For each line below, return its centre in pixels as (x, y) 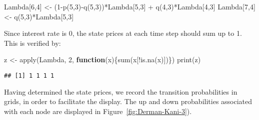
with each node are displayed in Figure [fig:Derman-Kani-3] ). (98, 111)
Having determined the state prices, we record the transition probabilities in (121, 91)
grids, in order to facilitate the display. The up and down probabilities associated (128, 101)
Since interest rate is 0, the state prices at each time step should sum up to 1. (123, 33)
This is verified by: (32, 43)
